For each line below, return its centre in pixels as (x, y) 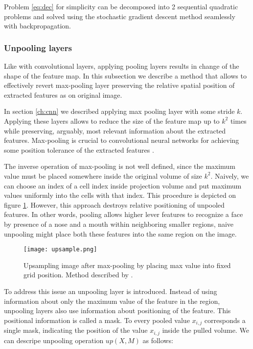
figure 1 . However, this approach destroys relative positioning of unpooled (114, 204)
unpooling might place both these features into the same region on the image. (120, 233)
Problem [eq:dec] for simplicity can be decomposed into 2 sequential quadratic (121, 6)
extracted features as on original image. (63, 94)
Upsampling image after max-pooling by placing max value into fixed (127, 265)
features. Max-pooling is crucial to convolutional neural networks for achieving (122, 140)
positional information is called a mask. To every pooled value (97, 320)
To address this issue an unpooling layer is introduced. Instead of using (111, 291)
